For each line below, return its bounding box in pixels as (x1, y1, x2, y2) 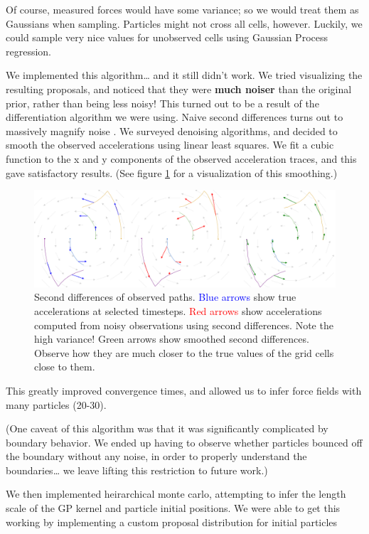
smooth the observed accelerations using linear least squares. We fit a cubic (6, 137, 334, 152)
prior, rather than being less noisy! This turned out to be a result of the (6, 95, 319, 110)
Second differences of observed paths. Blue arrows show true (34, 289, 296, 304)
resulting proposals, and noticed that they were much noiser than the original (6, 81, 352, 96)
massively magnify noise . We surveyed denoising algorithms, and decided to (6, 123, 338, 138)
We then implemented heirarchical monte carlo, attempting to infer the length (6, 486, 346, 501)
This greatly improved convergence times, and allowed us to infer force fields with (6, 383, 362, 397)
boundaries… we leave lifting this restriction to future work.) (6, 462, 268, 477)
